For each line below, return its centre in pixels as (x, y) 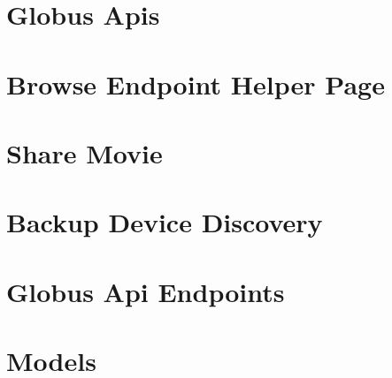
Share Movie (85, 152)
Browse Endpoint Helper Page (196, 83)
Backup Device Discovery (165, 222)
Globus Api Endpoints (146, 291)
